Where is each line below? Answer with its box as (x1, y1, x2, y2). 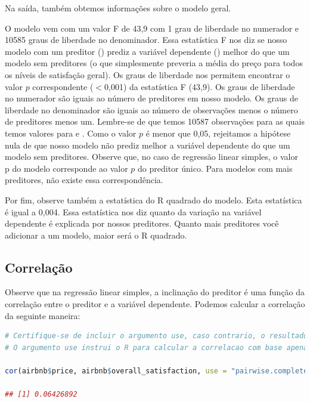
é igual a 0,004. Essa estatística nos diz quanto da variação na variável (5, 205, 262, 218)
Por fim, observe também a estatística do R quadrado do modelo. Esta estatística (5, 193, 302, 206)
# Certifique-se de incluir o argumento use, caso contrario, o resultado (5, 332, 308, 341)
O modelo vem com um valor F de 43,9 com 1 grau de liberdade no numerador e (5, 21, 299, 34)
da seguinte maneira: (5, 309, 80, 321)
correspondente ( (32, 80, 94, 92)
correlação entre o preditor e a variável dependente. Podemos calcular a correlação (5, 298, 305, 310)
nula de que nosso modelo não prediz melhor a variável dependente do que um (5, 138, 290, 151)
